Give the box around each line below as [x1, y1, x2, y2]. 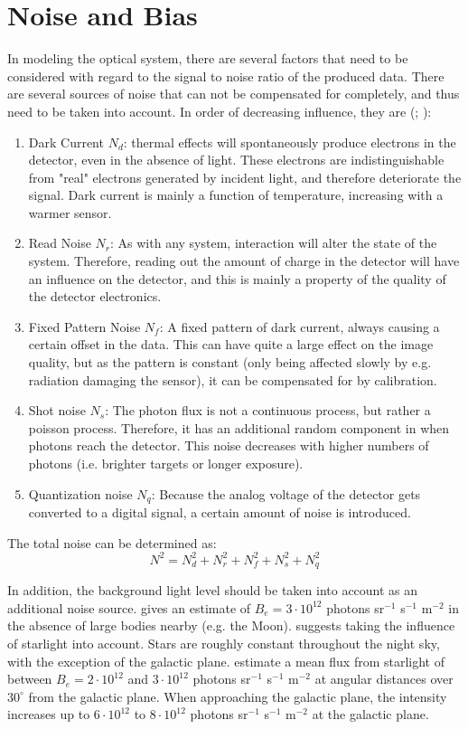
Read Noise [28, 233, 91, 252]
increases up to [7, 705, 90, 724]
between [7, 669, 52, 688]
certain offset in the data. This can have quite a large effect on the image [28, 335, 434, 354]
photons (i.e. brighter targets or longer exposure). [28, 454, 304, 472]
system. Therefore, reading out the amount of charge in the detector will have [28, 251, 460, 270]
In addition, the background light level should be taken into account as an [7, 581, 418, 600]
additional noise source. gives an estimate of [7, 598, 251, 617]
